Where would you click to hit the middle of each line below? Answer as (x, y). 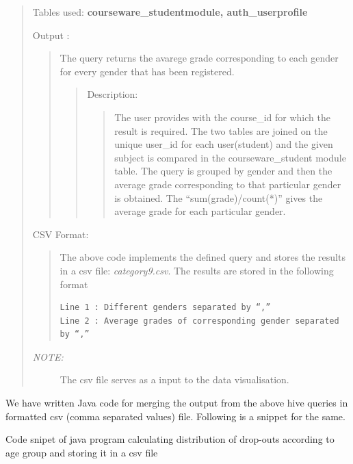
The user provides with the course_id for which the (222, 117)
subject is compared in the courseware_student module (230, 157)
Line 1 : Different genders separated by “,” (165, 308)
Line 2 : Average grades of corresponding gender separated (199, 321)
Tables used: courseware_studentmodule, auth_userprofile (170, 12)
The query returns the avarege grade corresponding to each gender (199, 58)
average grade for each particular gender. (200, 211)
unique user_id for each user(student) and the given (224, 144)
